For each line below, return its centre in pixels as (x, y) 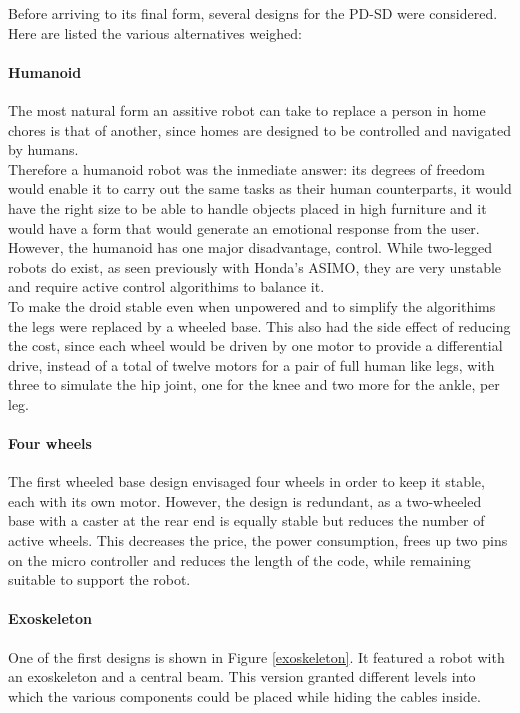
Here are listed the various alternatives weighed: (155, 32)
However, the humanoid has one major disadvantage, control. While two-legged (250, 247)
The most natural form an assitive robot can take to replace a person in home (247, 109)
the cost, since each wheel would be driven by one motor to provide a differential (255, 345)
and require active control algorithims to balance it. (166, 286)
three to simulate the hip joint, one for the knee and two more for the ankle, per (254, 384)
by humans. (43, 149)
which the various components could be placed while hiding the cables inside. (244, 695)
